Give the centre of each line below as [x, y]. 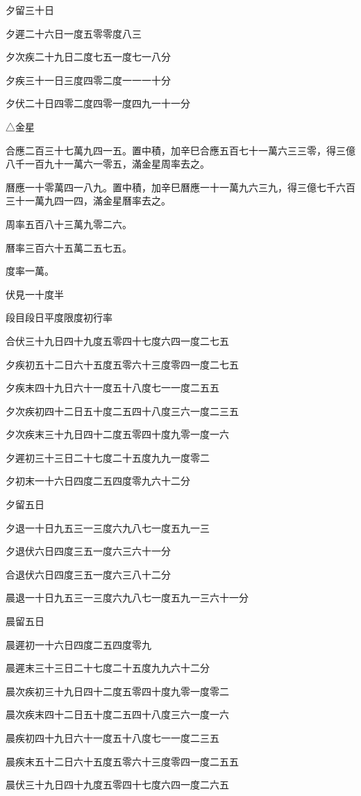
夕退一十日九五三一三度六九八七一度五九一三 [108, 527]
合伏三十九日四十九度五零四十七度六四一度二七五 [117, 340]
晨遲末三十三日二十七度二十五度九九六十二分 [108, 668]
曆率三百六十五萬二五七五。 [69, 247]
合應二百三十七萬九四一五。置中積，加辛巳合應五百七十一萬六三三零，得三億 [180, 150]
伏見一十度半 [35, 294]
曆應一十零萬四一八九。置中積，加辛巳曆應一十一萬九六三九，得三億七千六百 [180, 187]
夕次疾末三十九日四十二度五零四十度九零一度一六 [117, 434]
